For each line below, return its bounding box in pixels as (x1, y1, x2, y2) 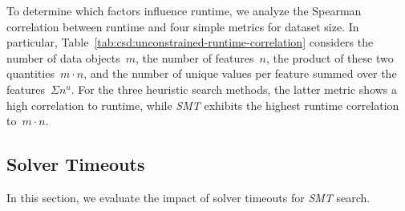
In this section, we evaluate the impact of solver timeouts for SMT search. (6, 189, 371, 205)
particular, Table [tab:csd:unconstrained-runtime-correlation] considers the (6, 34, 374, 51)
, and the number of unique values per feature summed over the (83, 65, 397, 82)
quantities (6, 65, 55, 82)
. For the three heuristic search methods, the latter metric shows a (71, 80, 398, 97)
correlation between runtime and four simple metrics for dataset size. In (6, 18, 359, 34)
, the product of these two (265, 49, 394, 66)
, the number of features (135, 49, 254, 66)
